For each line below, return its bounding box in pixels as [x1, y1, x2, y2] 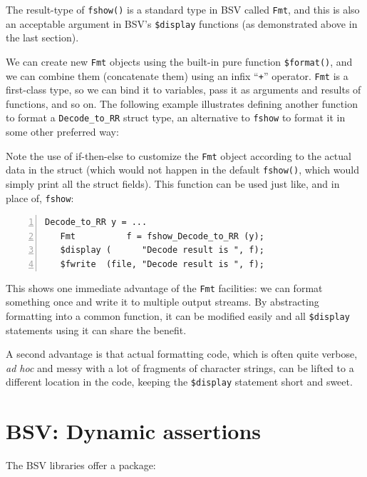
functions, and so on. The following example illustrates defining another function [6, 96, 358, 111]
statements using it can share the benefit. [6, 322, 187, 337]
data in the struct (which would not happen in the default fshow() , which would [6, 162, 359, 177]
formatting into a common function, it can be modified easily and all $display [6, 308, 350, 323]
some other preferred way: [6, 124, 119, 139]
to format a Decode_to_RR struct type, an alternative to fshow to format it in [6, 110, 346, 125]
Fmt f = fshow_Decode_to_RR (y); [60, 231, 264, 241]
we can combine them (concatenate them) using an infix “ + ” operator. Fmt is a [6, 68, 348, 83]
